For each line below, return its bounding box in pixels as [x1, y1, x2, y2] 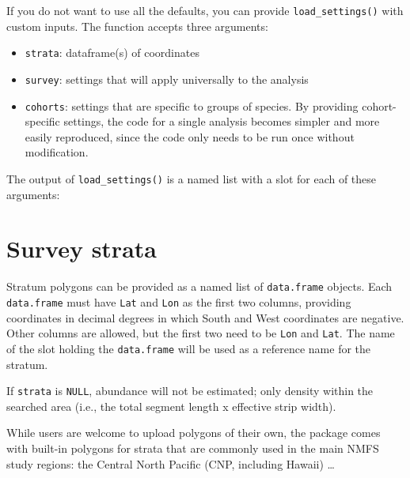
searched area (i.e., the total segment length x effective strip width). [6, 397, 336, 414]
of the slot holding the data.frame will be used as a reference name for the [6, 340, 371, 356]
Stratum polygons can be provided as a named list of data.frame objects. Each [6, 278, 393, 295]
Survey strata [6, 232, 157, 265]
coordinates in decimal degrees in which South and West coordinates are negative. [6, 309, 404, 326]
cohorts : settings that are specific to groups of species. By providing [25, 97, 359, 114]
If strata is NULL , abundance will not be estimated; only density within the [6, 382, 374, 399]
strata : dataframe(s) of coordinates [25, 44, 199, 61]
